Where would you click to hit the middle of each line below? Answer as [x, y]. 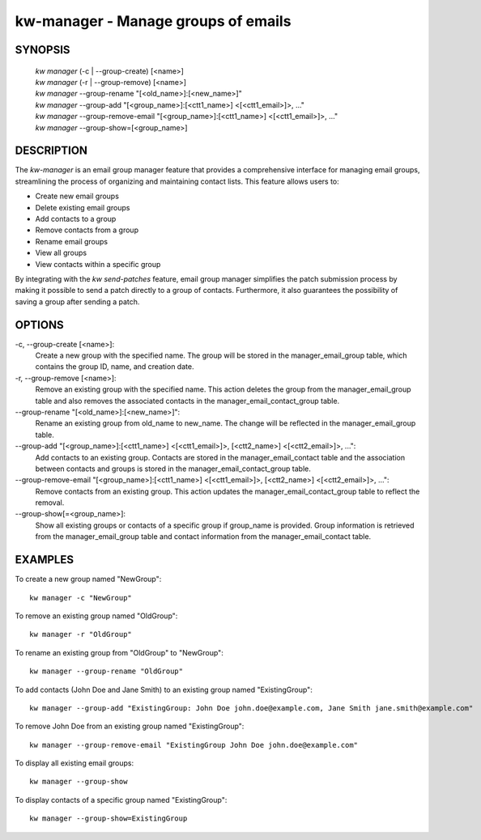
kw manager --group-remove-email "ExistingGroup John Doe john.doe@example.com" [194, 745]
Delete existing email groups [83, 207]
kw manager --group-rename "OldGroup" [106, 671]
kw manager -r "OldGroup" [81, 634]
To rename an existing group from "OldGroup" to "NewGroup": [119, 652]
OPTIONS [39, 325]
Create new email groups [77, 196]
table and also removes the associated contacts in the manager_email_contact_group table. [187, 401]
